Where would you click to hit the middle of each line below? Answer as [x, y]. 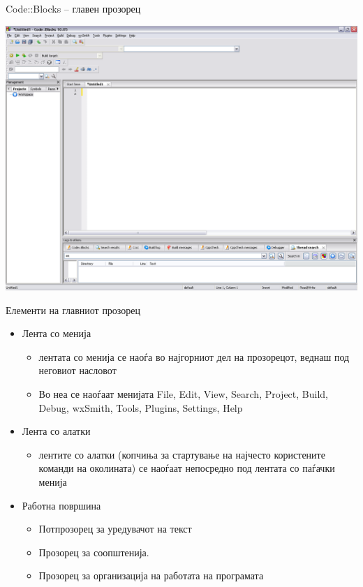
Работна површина [61, 505]
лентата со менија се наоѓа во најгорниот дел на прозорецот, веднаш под [194, 356]
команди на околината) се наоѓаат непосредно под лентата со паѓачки [187, 468]
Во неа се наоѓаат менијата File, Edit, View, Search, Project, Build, [183, 394]
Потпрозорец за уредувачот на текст [115, 529]
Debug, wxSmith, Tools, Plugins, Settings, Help [141, 407]
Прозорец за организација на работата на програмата [151, 575]
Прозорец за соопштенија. [94, 552]
